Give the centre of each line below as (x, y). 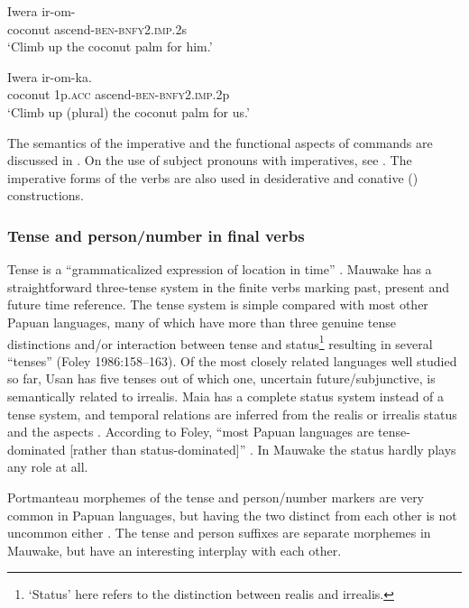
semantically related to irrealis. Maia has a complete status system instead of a (226, 396)
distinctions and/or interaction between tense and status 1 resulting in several (220, 342)
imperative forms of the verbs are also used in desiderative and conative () (213, 177)
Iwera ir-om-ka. (50, 76)
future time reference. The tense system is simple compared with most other (218, 304)
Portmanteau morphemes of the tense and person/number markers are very (216, 497)
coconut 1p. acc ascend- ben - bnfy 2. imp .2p (119, 94)
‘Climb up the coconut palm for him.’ (110, 46)
